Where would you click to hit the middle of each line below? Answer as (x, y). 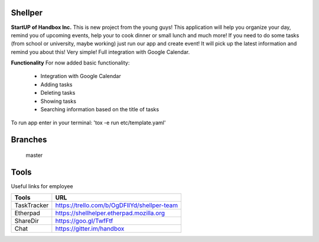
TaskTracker (32, 205)
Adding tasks (56, 84)
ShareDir (27, 221)
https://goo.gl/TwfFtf (84, 221)
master (34, 155)
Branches (29, 140)
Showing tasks (58, 101)
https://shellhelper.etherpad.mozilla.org (110, 213)
